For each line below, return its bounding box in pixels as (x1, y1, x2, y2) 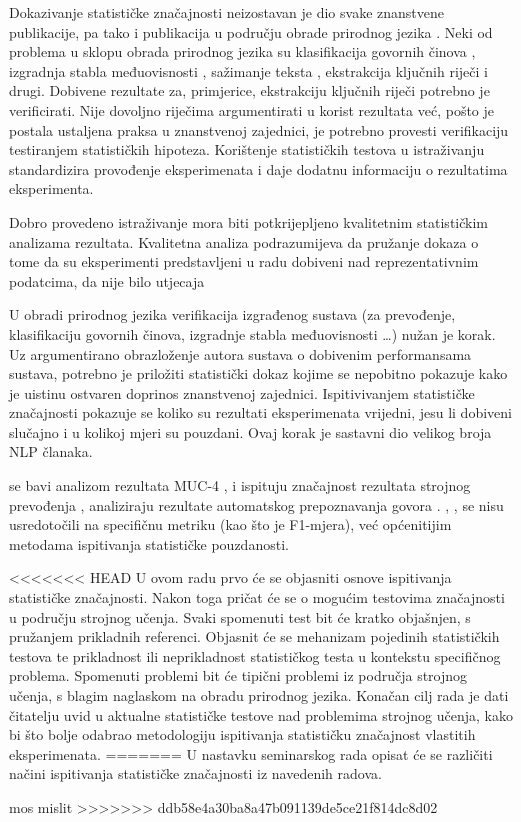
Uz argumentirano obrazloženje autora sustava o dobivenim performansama (9, 343, 472, 364)
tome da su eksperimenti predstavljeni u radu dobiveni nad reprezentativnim (9, 251, 479, 272)
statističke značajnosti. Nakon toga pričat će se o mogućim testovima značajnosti (9, 587, 505, 608)
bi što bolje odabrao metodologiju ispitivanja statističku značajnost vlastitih (9, 724, 476, 745)
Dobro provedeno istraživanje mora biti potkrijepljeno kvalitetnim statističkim (9, 211, 488, 232)
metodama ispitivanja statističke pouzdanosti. (9, 533, 289, 554)
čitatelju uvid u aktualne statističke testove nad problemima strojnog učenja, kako (9, 704, 514, 725)
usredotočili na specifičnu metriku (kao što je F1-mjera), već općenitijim (9, 514, 452, 535)
